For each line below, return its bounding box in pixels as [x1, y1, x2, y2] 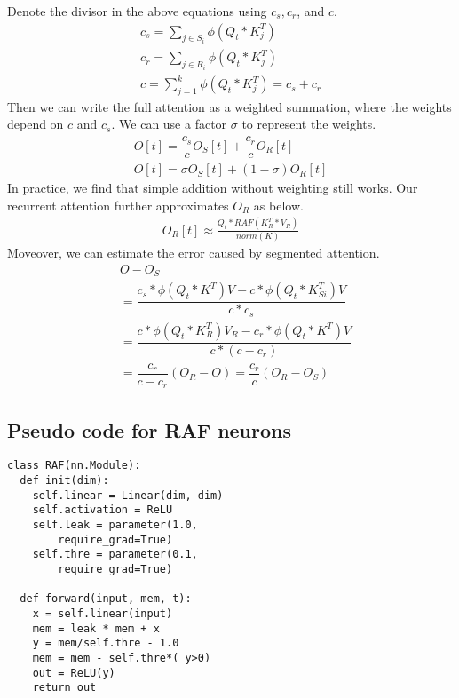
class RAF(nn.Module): [7, 459, 141, 472]
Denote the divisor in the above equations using [7, 2, 267, 20]
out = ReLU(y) [32, 666, 115, 679]
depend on [7, 115, 64, 133]
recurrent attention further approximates [7, 195, 229, 214]
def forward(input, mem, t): [20, 592, 192, 606]
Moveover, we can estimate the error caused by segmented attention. [7, 243, 380, 262]
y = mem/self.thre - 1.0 [32, 637, 179, 650]
